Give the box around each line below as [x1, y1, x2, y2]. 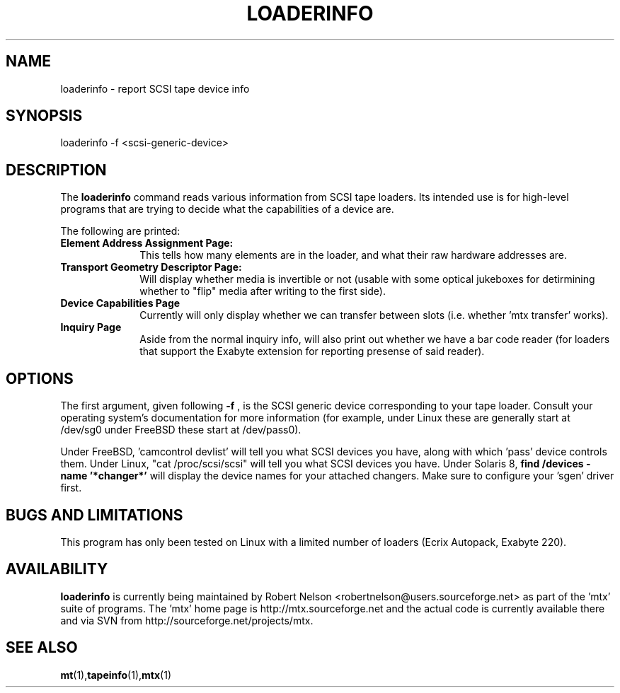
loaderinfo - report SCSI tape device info [60, 82, 250, 95]
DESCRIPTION [6, 161, 107, 179]
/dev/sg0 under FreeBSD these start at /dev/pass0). [60, 424, 302, 436]
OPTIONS [6, 369, 74, 388]
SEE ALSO [6, 639, 78, 657]
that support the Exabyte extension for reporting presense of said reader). [139, 345, 485, 358]
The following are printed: [60, 225, 180, 238]
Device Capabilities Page [60, 297, 180, 310]
